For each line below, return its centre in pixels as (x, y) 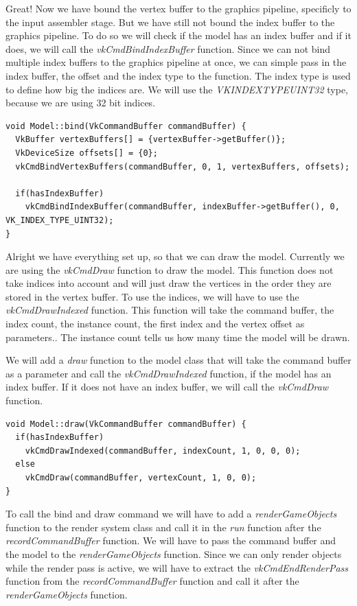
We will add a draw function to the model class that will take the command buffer (178, 360)
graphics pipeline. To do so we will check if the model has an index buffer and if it (178, 35)
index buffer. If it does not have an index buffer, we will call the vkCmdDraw (167, 387)
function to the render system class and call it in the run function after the (163, 527)
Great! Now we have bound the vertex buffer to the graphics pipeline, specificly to (178, 8)
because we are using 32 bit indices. (81, 103)
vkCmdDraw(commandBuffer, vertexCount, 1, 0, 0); (141, 478)
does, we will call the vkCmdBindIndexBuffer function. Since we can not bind (168, 48)
